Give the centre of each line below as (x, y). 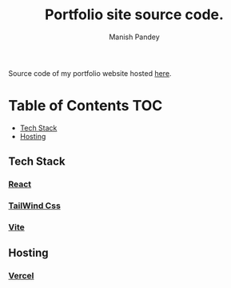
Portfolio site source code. (134, 15)
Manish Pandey (134, 37)
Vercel (21, 276)
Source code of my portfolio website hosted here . (90, 73)
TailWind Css (35, 206)
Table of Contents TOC (86, 106)
